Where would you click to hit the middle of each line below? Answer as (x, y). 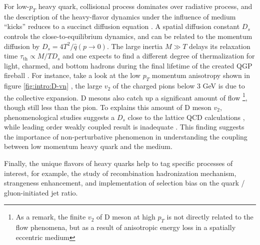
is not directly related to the (210, 217)
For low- (17, 6)
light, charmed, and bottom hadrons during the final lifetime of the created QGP (128, 65)
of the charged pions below (154, 86)
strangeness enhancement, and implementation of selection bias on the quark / (124, 183)
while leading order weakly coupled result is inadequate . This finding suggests (124, 127)
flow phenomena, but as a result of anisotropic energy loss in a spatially (126, 227)
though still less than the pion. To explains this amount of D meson (108, 107)
